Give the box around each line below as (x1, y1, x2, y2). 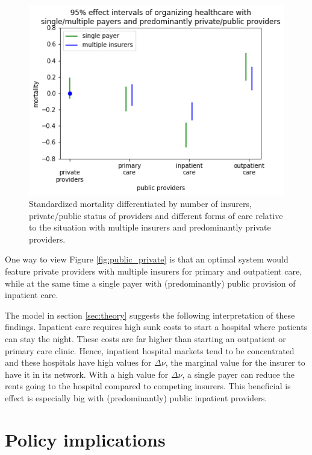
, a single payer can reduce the (182, 367, 295, 380)
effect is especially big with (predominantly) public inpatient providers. (5, 392, 267, 404)
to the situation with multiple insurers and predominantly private (29, 221, 271, 234)
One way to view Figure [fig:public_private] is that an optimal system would (5, 253, 289, 266)
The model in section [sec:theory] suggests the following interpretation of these (5, 308, 295, 321)
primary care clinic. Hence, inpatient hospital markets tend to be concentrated (5, 344, 295, 357)
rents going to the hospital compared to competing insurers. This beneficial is (5, 380, 291, 392)
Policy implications (5, 427, 166, 451)
